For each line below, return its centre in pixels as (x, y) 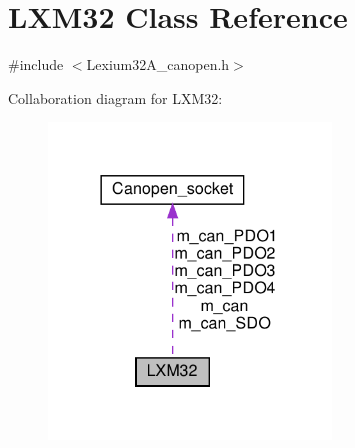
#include (36, 64)
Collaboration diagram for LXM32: (115, 97)
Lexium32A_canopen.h (158, 64)
